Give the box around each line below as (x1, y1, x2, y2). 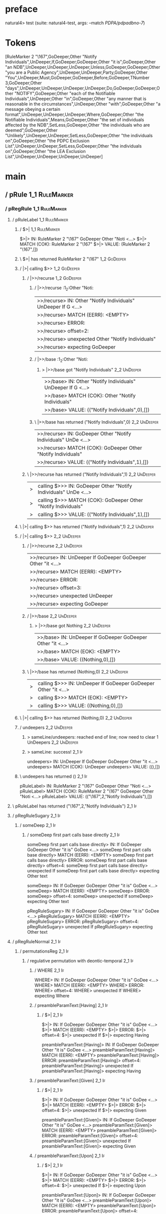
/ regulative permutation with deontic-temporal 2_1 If (27, 958, 134, 964)
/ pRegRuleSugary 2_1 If (12, 813, 61, 819)
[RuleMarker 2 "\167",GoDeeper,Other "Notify (5, 53, 97, 59)
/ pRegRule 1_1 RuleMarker (5, 205, 67, 212)
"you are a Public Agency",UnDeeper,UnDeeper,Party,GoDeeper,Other (5, 69, 148, 75)
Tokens (5, 37, 36, 49)
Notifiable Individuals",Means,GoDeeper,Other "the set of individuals (5, 116, 144, 122)
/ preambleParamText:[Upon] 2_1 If (34, 1153, 105, 1159)
